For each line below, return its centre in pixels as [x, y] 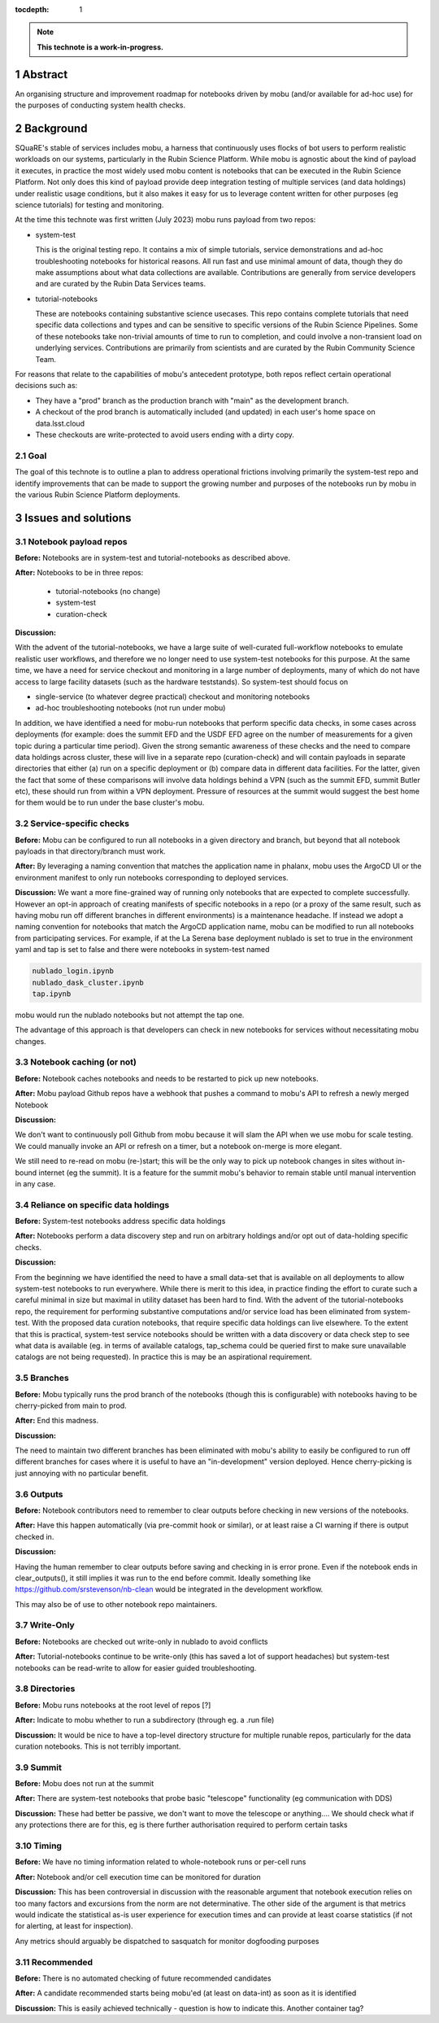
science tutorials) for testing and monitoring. [89, 204]
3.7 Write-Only [45, 1625]
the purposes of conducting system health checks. [100, 105]
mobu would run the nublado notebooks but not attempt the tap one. [130, 1015]
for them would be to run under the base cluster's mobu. [110, 802]
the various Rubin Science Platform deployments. [98, 494]
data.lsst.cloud [60, 423]
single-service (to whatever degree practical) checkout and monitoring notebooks [173, 697]
